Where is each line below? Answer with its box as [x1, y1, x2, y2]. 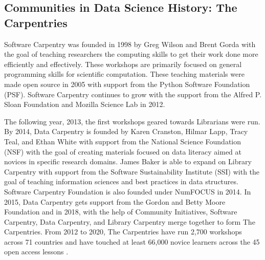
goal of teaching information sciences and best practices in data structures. [4, 176, 238, 187]
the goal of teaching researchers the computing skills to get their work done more [4, 49, 258, 59]
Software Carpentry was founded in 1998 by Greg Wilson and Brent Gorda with [4, 38, 256, 49]
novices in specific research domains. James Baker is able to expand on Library [4, 156, 252, 167]
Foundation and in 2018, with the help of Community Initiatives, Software [4, 206, 237, 217]
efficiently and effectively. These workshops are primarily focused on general [4, 58, 242, 69]
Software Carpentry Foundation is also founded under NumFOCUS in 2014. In [4, 186, 251, 197]
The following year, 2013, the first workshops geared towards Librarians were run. [4, 116, 260, 126]
